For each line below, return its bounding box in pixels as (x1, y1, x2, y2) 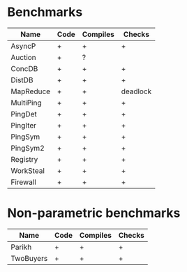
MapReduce (10, 86, 51, 96)
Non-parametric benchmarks (7, 205, 181, 221)
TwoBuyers (10, 253, 48, 263)
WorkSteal (10, 165, 45, 175)
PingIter (10, 120, 37, 130)
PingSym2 (10, 143, 45, 153)
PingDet (10, 109, 37, 119)
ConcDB (10, 63, 38, 73)
